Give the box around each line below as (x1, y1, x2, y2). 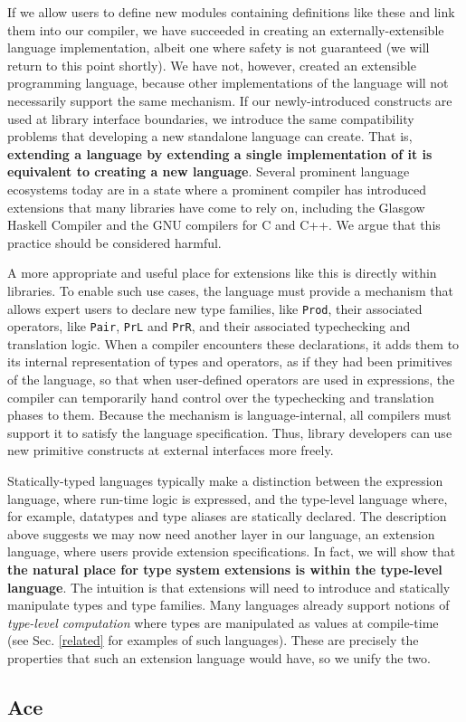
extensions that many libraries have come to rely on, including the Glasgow (7, 197, 425, 216)
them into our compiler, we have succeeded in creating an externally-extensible (7, 20, 444, 39)
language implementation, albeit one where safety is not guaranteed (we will (7, 38, 430, 57)
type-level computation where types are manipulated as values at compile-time (7, 613, 439, 632)
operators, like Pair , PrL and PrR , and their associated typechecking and (7, 317, 411, 336)
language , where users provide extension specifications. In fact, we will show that (7, 542, 456, 561)
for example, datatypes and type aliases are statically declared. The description (7, 507, 447, 526)
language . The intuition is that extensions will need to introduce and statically (7, 577, 451, 596)
